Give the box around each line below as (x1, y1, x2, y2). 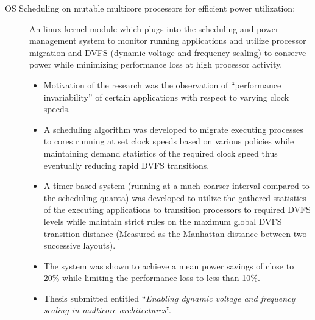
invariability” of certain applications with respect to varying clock (43, 90, 289, 103)
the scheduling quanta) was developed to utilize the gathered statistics (43, 191, 306, 204)
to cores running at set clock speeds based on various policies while (43, 135, 294, 148)
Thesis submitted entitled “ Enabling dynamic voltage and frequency (43, 291, 296, 304)
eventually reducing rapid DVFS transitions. (43, 158, 210, 171)
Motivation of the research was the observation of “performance (43, 78, 281, 91)
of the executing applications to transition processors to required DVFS (43, 203, 311, 216)
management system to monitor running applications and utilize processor (29, 34, 306, 47)
